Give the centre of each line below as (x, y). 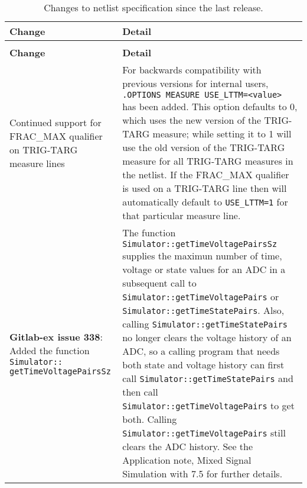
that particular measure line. (182, 215)
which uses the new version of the (192, 120)
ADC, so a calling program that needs (201, 351)
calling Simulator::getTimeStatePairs (205, 324)
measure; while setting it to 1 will (222, 134)
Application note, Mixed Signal (187, 460)
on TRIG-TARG (44, 149)
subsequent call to (159, 283)
